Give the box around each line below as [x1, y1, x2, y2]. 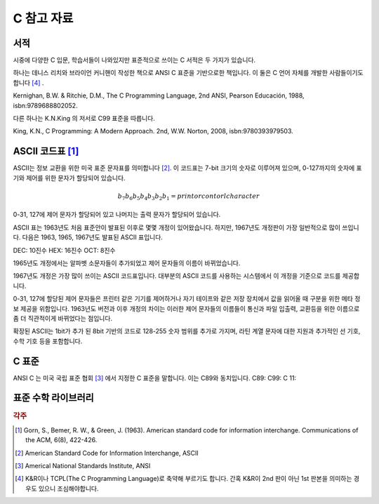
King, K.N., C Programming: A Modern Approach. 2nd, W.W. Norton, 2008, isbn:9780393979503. [13, 127, 294, 135]
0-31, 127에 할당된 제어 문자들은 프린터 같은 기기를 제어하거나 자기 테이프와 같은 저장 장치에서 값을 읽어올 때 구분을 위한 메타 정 [13, 295, 361, 303]
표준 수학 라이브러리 [13, 392, 94, 404]
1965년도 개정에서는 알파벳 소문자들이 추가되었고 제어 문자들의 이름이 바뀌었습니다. [13, 259, 241, 267]
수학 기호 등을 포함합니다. [13, 337, 83, 345]
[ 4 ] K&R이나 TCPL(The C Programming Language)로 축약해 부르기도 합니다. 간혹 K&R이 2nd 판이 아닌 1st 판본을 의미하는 [15, 475, 352, 483]
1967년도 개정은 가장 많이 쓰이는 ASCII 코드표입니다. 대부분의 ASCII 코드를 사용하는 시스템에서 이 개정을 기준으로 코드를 [13, 272, 341, 280]
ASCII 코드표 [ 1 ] [13, 145, 79, 157]
